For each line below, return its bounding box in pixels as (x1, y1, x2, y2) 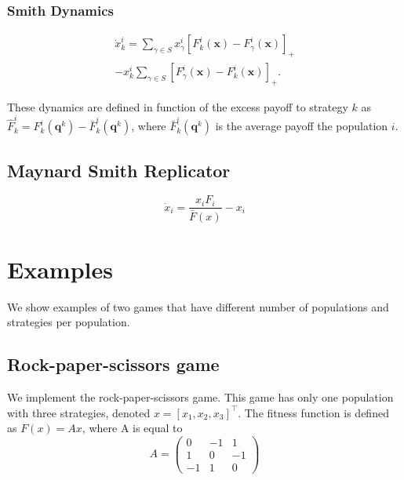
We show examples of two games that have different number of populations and (7, 298, 389, 315)
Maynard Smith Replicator (7, 158, 231, 182)
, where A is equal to (82, 420, 183, 436)
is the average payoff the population (215, 118, 388, 134)
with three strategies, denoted (7, 404, 151, 420)
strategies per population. (7, 314, 130, 330)
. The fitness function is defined (238, 404, 389, 420)
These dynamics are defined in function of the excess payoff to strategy (7, 98, 348, 115)
